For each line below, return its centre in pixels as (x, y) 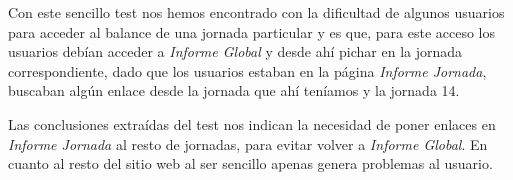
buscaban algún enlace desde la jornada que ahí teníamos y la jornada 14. (234, 90)
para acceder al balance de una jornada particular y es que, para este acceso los (252, 31)
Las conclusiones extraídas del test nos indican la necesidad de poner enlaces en (252, 123)
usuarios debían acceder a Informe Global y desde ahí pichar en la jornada (235, 51)
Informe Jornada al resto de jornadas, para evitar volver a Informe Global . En (248, 143)
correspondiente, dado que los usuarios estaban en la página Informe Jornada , (247, 70)
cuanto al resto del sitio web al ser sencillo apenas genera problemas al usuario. (250, 163)
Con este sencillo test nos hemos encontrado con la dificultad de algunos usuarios (256, 12)
